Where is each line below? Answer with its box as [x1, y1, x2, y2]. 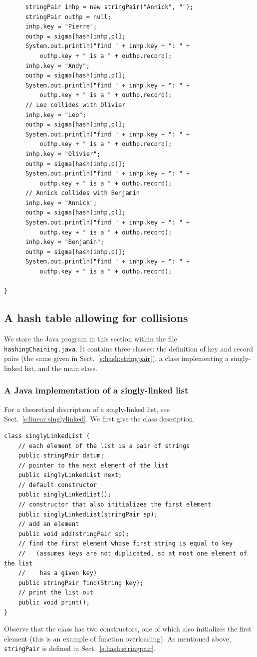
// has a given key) [18, 569, 97, 577]
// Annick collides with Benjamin [25, 189, 140, 197]
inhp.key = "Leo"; [25, 111, 86, 118]
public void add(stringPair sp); [18, 530, 129, 537]
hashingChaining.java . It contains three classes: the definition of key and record [4, 343, 254, 353]
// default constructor [18, 481, 97, 488]
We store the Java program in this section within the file [4, 333, 177, 344]
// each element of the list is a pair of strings [18, 442, 190, 449]
